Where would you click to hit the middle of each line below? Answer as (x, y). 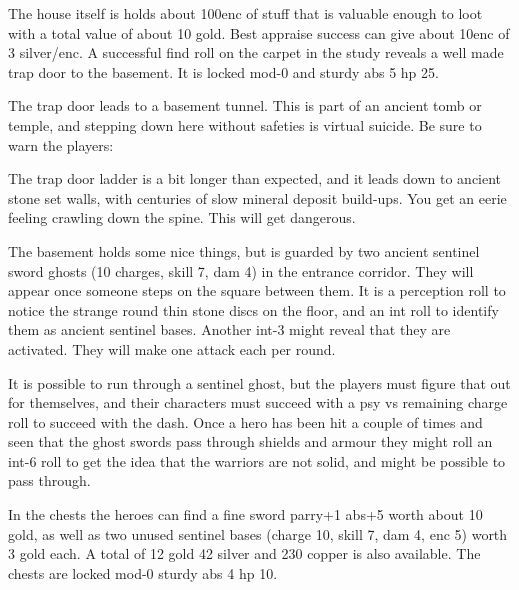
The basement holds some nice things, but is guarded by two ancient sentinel (244, 250)
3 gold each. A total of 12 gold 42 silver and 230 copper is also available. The (244, 553)
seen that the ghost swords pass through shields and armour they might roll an (250, 441)
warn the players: (61, 144)
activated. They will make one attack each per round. (172, 348)
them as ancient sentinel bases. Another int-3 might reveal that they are (229, 329)
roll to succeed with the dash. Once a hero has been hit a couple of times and (245, 421)
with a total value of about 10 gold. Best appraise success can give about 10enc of (259, 32)
